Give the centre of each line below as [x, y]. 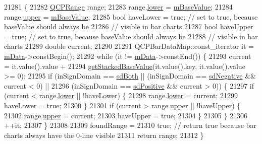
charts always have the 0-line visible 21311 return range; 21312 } [104, 135]
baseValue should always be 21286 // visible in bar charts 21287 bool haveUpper [129, 26]
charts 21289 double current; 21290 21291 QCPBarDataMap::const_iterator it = [129, 46]
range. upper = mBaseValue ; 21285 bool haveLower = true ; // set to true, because [131, 16]
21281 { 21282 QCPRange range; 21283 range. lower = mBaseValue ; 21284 [118, 7]
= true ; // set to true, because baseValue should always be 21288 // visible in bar [131, 36]
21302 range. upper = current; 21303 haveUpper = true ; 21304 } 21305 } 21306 [126, 115]
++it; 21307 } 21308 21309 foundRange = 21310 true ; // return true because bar [130, 125]
